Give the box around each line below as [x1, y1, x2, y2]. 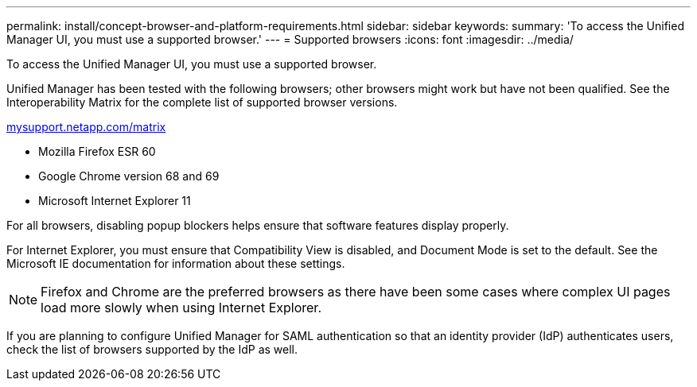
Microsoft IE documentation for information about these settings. [6, 257, 345, 270]
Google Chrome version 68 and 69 [38, 169, 220, 183]
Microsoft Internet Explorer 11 [38, 194, 191, 207]
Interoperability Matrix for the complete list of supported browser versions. [6, 95, 398, 109]
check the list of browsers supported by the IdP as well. [6, 342, 298, 356]
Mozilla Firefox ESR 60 [38, 145, 156, 158]
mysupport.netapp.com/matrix [6, 120, 166, 134]
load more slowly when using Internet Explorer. [41, 300, 321, 315]
